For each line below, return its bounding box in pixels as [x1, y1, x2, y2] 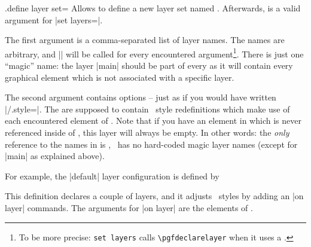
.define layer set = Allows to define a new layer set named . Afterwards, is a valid [5, 2, 301, 14]
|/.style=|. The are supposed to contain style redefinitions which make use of [5, 102, 290, 115]
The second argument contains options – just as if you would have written [5, 91, 276, 103]
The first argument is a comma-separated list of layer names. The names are [5, 33, 285, 46]
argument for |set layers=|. [5, 13, 103, 26]
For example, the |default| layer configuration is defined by [5, 169, 219, 182]
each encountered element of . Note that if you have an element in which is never [5, 114, 301, 127]
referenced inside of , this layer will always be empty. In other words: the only [5, 126, 289, 138]
